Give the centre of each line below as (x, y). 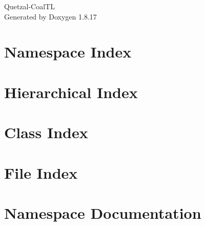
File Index (41, 172)
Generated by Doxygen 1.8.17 (50, 16)
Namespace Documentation (103, 212)
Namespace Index (68, 52)
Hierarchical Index (71, 92)
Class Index (46, 132)
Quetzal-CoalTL (29, 6)
